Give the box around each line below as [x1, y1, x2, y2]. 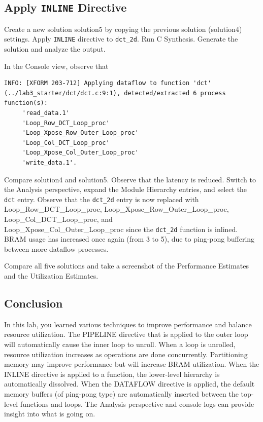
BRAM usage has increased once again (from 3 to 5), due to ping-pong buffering [4, 234, 255, 244]
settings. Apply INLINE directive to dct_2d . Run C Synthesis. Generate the [4, 33, 238, 44]
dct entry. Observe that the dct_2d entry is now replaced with [4, 194, 199, 204]
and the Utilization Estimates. [4, 271, 98, 281]
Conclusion [4, 295, 63, 311]
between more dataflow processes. [4, 243, 109, 254]
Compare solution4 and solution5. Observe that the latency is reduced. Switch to [4, 174, 256, 184]
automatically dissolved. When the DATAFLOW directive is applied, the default [4, 378, 255, 389]
